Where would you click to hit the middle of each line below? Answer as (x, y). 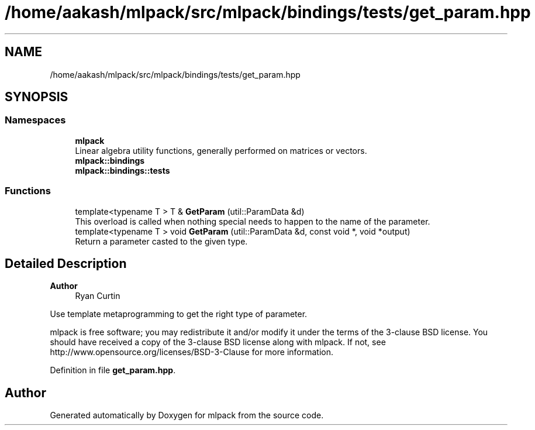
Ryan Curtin (98, 296)
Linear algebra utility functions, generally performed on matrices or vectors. (221, 150)
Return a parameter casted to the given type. (161, 241)
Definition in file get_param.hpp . (113, 370)
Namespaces (35, 120)
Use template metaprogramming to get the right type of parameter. (179, 314)
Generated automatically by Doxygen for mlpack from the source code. (187, 415)
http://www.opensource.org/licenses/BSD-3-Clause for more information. (191, 352)
